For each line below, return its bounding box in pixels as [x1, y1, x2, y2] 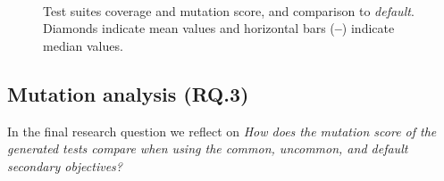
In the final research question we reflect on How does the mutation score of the [7, 121, 437, 140]
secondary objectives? [7, 156, 122, 175]
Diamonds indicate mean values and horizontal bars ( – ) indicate [43, 19, 395, 37]
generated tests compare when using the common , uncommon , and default [7, 139, 408, 158]
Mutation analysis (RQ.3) [7, 79, 249, 107]
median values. [43, 36, 123, 54]
